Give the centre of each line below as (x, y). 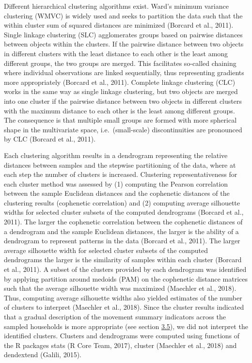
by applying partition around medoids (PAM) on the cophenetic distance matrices (126, 278)
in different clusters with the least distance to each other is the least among (116, 53)
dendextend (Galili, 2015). (43, 355)
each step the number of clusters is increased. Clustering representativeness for (121, 174)
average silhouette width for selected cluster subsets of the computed (106, 250)
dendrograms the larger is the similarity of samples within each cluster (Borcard (123, 260)
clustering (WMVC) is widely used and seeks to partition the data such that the (123, 15)
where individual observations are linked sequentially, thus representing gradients (124, 72)
